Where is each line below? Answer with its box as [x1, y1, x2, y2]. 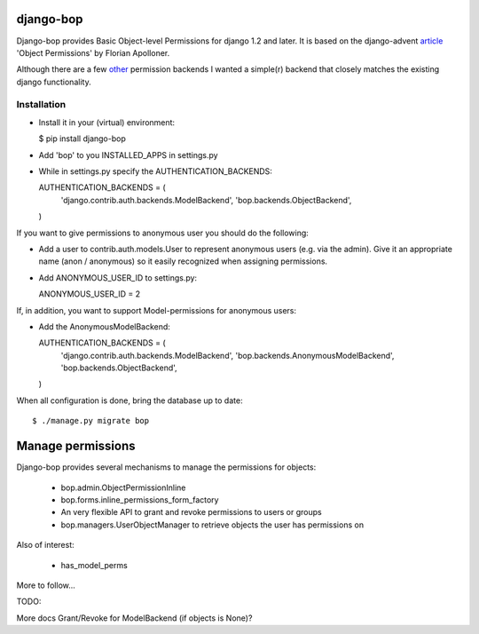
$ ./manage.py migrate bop [32, 416, 150, 426]
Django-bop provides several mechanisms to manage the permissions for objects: [16, 462, 317, 472]
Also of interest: [16, 540, 75, 551]
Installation [16, 99, 67, 111]
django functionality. [16, 76, 92, 87]
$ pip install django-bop [38, 133, 126, 144]
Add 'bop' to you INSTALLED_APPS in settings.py [38, 149, 218, 160]
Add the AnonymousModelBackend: [38, 321, 170, 332]
